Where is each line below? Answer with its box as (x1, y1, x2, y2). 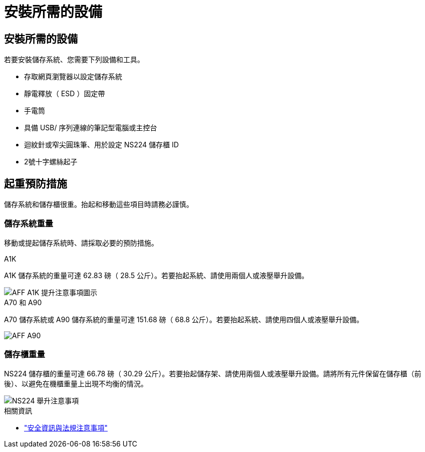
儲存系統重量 (4, 218, 54, 229)
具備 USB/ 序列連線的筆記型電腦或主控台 (24, 123, 157, 132)
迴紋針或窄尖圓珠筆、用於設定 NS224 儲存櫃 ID (24, 140, 179, 149)
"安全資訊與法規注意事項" (24, 423, 108, 432)
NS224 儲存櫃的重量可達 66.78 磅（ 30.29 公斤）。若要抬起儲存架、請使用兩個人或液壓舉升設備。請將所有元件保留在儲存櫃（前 (4, 369, 421, 378)
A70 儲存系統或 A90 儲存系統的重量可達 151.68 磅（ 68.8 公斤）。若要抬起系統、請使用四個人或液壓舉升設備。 (4, 315, 364, 324)
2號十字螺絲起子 (24, 157, 78, 166)
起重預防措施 (4, 177, 67, 190)
